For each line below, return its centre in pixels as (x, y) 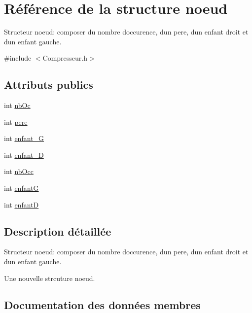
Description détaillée (58, 231)
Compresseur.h (65, 58)
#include (18, 58)
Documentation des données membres (102, 304)
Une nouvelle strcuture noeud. (50, 278)
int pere (16, 122)
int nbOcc (19, 171)
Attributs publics (49, 85)
